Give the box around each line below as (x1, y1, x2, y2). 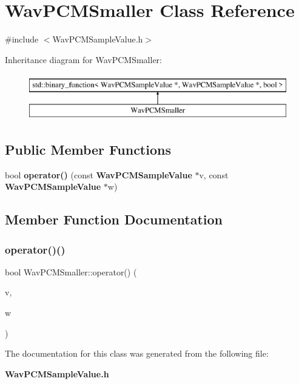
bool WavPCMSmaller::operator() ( (5, 265, 137, 278)
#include (5, 33, 39, 45)
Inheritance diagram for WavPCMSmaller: (5, 53, 162, 66)
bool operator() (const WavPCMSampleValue (5, 168, 192, 181)
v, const (199, 168, 229, 181)
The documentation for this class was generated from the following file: (5, 347, 269, 360)
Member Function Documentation (5, 210, 223, 229)
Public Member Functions (5, 140, 171, 158)
